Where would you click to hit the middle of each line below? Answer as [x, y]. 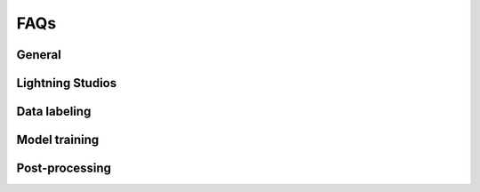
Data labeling [54, 112]
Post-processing [64, 168]
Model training [58, 140]
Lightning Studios [67, 83]
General [39, 55]
